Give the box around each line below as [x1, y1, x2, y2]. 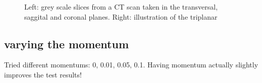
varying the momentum [4, 36, 129, 51]
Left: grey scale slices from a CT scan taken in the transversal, [24, 2, 218, 12]
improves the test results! [4, 69, 82, 79]
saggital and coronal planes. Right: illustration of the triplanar [24, 11, 218, 22]
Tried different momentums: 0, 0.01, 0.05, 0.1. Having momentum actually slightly [4, 59, 258, 70]
